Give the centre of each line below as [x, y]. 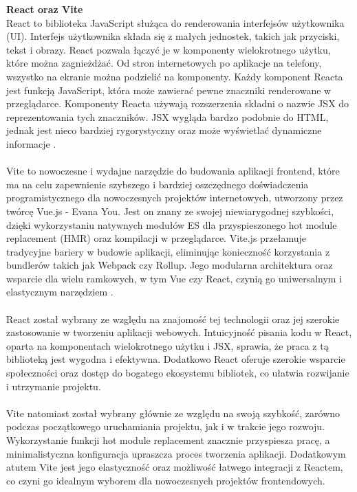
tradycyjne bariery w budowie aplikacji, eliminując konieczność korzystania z [168, 251]
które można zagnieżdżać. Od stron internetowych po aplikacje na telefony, [164, 63]
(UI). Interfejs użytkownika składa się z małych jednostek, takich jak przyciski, [173, 36]
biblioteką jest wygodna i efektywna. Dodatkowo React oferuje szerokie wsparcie [176, 359]
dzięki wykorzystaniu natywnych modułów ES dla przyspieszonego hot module [172, 224]
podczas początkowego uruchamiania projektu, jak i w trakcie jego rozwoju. [166, 426]
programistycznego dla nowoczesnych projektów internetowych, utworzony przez [175, 198]
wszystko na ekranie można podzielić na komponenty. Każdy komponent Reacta [175, 76]
